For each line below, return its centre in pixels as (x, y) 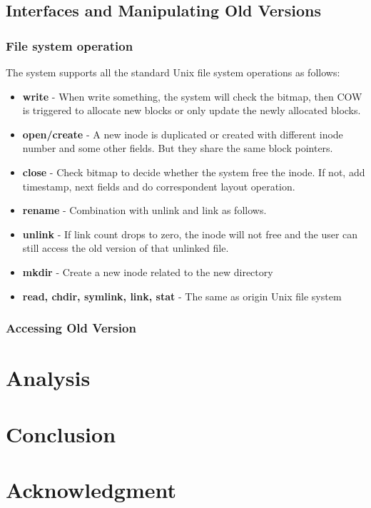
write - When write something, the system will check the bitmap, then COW (192, 96)
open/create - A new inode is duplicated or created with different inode (183, 134)
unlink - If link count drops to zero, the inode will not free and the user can (190, 234)
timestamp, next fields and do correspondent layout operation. (159, 186)
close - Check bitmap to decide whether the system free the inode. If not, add (194, 172)
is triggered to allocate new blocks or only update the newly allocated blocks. (192, 110)
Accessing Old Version (71, 328)
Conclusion (61, 433)
